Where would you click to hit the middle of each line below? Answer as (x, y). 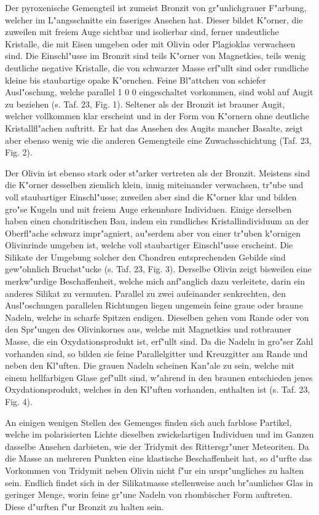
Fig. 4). (19, 401)
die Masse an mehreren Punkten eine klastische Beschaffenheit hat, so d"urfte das (159, 458)
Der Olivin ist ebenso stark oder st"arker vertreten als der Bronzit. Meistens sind (158, 172)
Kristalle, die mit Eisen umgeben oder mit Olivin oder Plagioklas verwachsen (150, 43)
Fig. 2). (19, 152)
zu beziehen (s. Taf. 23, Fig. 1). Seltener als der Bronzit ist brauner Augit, (145, 104)
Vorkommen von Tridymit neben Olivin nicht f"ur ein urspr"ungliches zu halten (155, 470)
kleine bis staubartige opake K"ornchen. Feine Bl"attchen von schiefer (136, 80)
